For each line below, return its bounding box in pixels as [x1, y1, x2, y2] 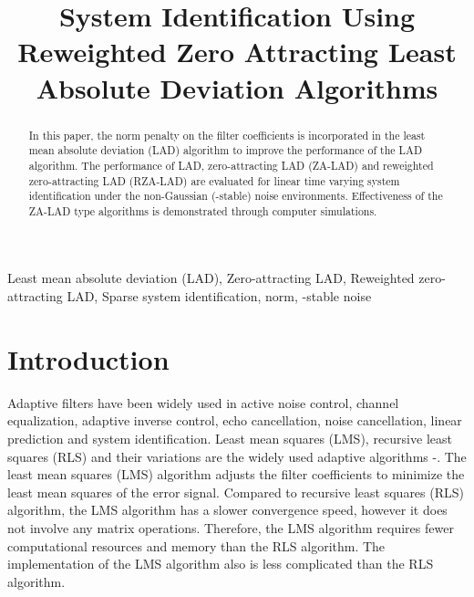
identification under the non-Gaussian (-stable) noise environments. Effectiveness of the [28, 188, 443, 204]
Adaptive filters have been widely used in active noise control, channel [7, 393, 399, 412]
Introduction [7, 340, 170, 377]
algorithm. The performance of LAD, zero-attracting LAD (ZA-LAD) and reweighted [28, 157, 434, 173]
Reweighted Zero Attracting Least [17, 33, 457, 70]
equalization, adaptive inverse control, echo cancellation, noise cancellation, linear [7, 411, 462, 430]
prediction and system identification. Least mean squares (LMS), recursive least [7, 428, 452, 447]
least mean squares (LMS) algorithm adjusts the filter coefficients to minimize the [7, 465, 465, 484]
